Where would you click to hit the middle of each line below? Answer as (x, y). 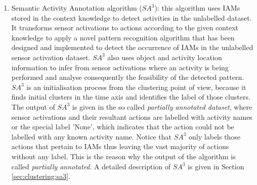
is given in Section (216, 166)
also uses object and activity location (165, 57)
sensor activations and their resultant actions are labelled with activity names (132, 117)
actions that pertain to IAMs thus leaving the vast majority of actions (120, 146)
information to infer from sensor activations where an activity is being (120, 67)
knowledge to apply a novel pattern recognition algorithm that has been (123, 37)
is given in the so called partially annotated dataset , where (162, 106)
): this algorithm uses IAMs (197, 8)
